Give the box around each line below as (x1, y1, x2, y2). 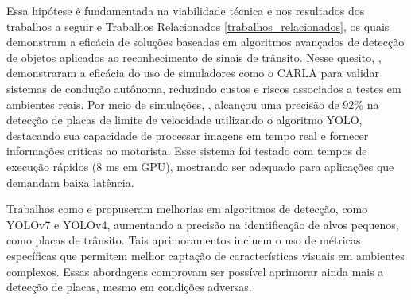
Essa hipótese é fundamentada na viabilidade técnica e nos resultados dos (6, 2, 365, 18)
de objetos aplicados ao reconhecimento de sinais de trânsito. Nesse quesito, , (6, 49, 382, 65)
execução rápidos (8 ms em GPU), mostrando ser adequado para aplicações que (6, 158, 394, 174)
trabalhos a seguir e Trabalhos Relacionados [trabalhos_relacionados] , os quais (6, 18, 390, 34)
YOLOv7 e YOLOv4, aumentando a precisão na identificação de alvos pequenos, (6, 216, 399, 232)
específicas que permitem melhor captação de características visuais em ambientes (6, 247, 405, 263)
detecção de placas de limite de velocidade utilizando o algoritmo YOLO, (6, 111, 363, 128)
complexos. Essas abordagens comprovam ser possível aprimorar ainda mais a (6, 263, 384, 279)
